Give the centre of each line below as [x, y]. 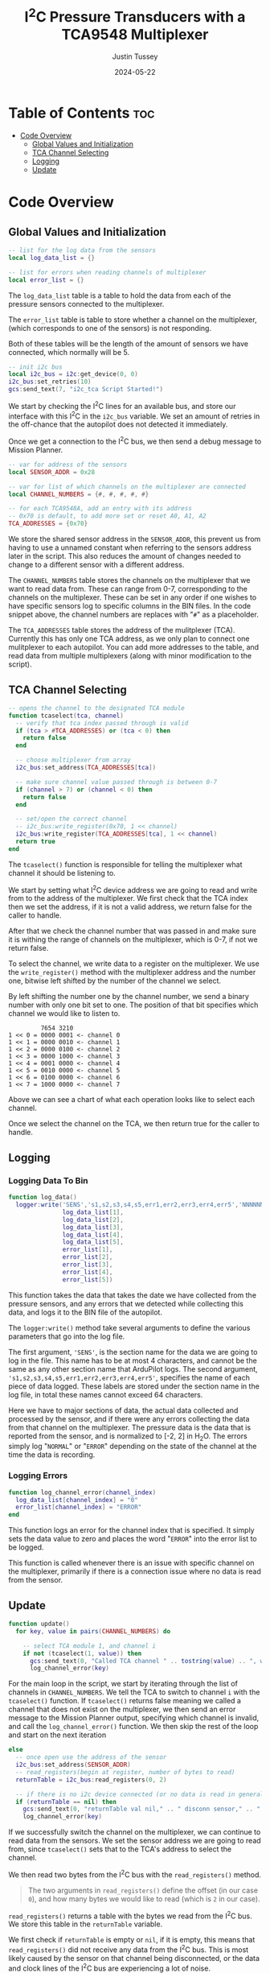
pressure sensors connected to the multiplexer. [86, 303]
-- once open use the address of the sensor [91, 1757]
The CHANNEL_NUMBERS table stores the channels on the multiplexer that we [129, 580]
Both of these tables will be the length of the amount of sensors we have [129, 344]
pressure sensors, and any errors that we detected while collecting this [126, 1303]
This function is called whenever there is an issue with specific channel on [131, 1563]
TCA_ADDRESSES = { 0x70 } [48, 524]
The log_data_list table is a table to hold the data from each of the [120, 295]
